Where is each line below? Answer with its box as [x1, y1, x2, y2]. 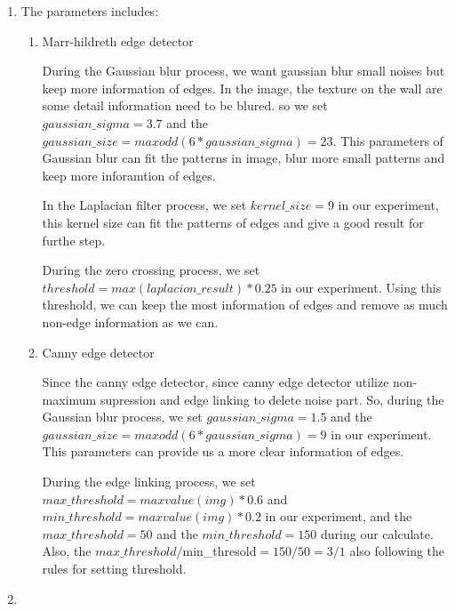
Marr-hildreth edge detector [42, 31, 194, 50]
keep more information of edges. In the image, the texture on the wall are [42, 78, 443, 97]
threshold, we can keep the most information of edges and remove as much [42, 295, 448, 314]
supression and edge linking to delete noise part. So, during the [100, 390, 444, 408]
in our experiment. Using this [281, 277, 442, 296]
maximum [42, 390, 97, 408]
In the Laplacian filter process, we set [42, 196, 247, 214]
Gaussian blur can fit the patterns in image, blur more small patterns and [42, 149, 445, 167]
